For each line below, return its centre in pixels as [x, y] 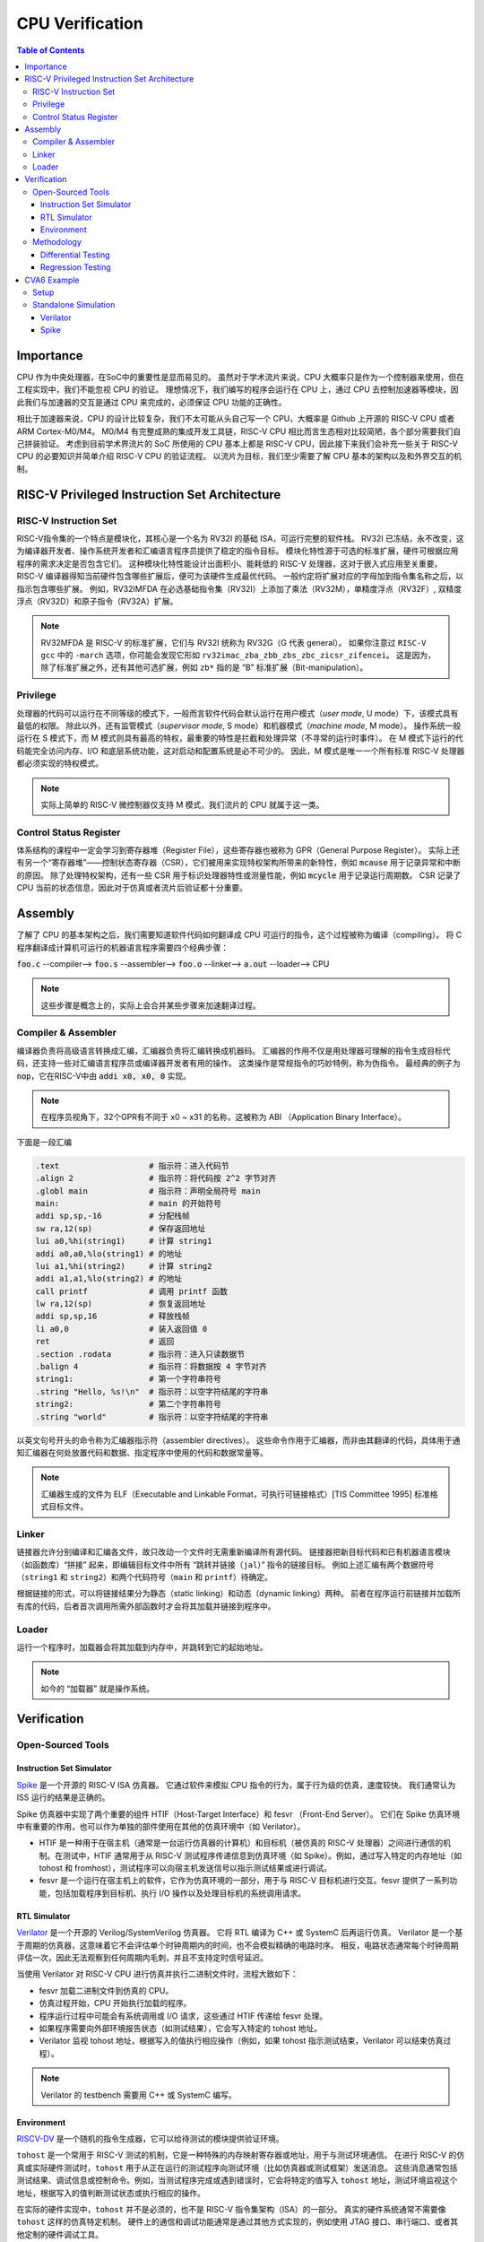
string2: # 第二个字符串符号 [128, 1404]
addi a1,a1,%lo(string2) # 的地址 [109, 1279]
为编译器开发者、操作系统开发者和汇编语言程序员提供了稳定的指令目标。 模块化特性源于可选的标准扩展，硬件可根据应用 [238, 551]
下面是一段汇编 [44, 1142]
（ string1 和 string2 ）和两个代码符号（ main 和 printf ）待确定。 [145, 1577]
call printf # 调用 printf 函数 [132, 1291]
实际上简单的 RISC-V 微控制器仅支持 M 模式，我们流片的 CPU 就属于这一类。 [182, 804]
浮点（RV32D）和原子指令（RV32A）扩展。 [97, 601]
